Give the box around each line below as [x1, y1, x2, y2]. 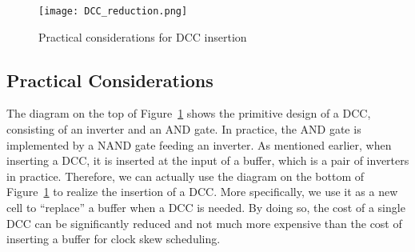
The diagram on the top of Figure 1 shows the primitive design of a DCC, [6, 105, 371, 122]
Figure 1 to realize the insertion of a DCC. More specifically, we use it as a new [6, 183, 398, 200]
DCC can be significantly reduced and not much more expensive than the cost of [6, 214, 402, 231]
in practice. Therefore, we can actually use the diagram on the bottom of [6, 167, 365, 184]
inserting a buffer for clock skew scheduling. [6, 230, 221, 247]
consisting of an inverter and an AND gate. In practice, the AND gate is [6, 121, 361, 138]
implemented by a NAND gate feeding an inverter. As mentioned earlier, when [6, 136, 392, 153]
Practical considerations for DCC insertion [38, 28, 247, 45]
